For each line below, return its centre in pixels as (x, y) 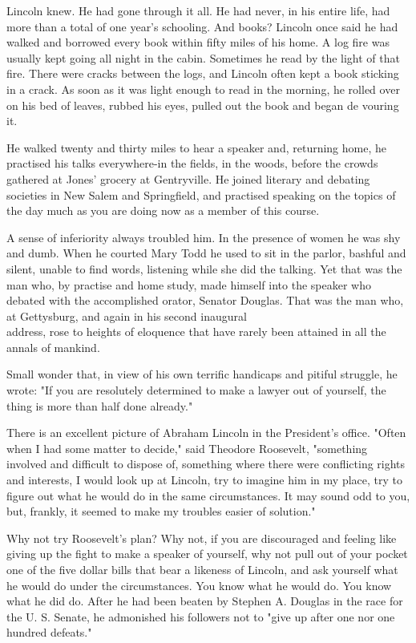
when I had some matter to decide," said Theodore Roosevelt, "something (187, 448)
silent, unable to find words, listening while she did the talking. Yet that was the (204, 268)
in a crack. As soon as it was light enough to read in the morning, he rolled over (203, 89)
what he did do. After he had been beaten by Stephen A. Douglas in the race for (205, 601)
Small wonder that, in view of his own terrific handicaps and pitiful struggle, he (202, 374)
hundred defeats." (49, 632)
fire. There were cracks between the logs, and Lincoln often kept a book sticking (203, 73)
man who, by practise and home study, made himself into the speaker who (189, 284)
